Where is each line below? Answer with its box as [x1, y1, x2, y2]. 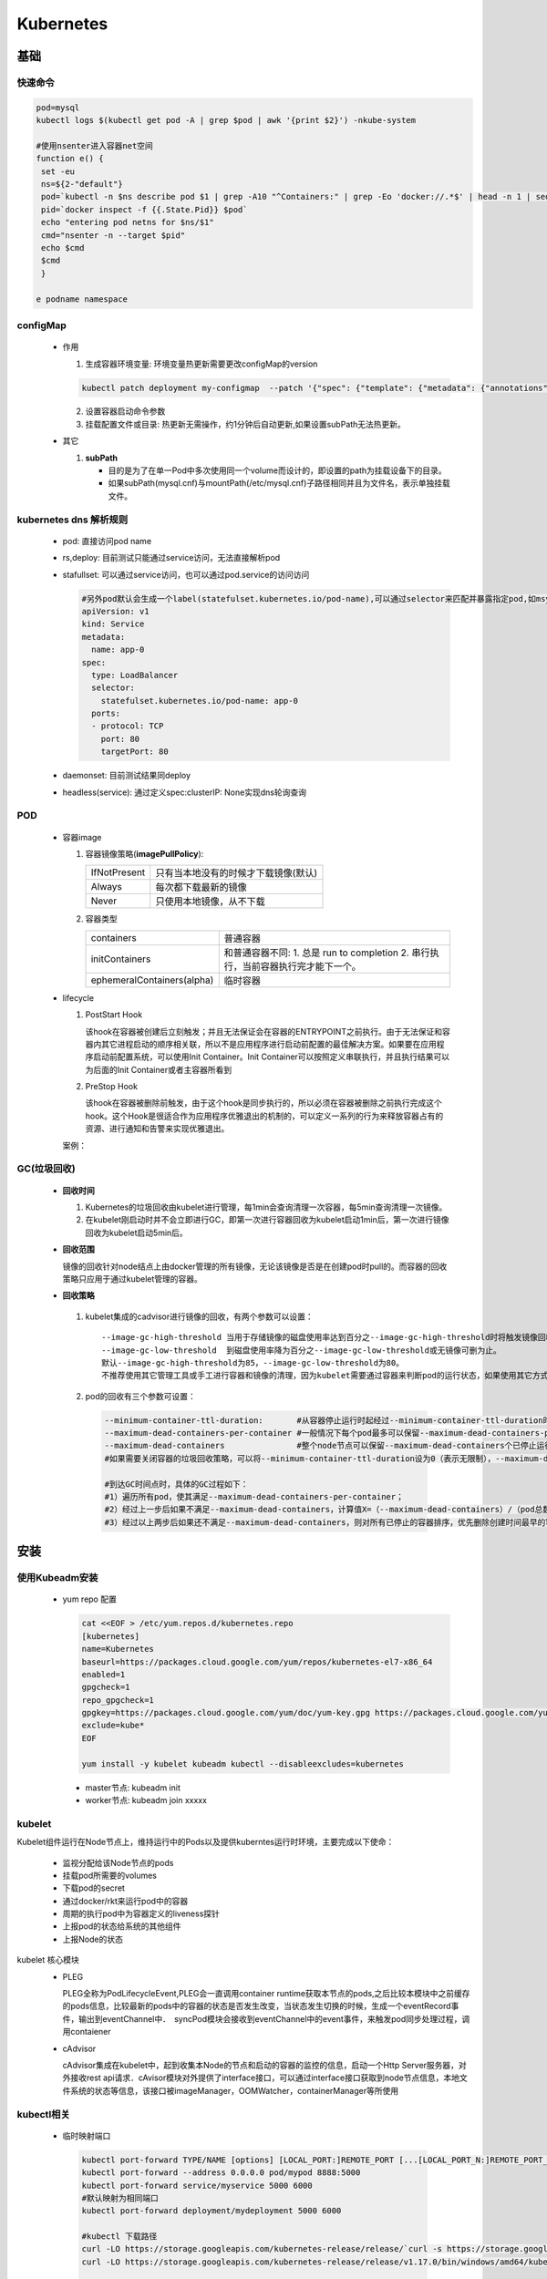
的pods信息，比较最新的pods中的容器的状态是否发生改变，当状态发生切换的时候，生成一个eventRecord [62, 2001, 451, 2012]
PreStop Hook [85, 1081, 139, 1092]
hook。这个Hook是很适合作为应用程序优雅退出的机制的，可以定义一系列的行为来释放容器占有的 [85, 1110, 444, 1121]
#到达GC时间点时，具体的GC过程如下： [104, 1479, 249, 1490]
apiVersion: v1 [81, 606, 150, 616]
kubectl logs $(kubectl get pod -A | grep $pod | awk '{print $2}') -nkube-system [36, 115, 417, 126]
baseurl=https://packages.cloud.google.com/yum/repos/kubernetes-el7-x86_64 [81, 1656, 433, 1667]
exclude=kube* [81, 1720, 145, 1731]
